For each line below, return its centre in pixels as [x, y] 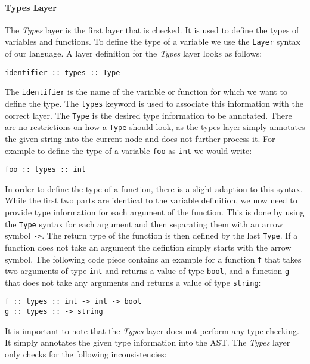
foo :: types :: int [46, 170]
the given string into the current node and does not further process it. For [140, 138]
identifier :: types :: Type [63, 73]
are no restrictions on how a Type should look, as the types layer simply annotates [155, 127]
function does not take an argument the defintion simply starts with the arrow [148, 247]
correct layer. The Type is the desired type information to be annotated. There [148, 115]
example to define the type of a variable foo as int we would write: [128, 150]
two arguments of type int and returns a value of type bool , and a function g [147, 271]
